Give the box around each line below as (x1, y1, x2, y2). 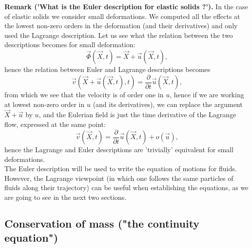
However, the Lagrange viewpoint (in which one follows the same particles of (4, 173, 233, 183)
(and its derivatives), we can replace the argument (93, 99, 243, 109)
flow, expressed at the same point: (4, 119, 106, 129)
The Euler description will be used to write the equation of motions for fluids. (4, 163, 237, 174)
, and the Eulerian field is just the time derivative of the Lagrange (39, 109, 236, 120)
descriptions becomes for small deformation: (4, 39, 136, 50)
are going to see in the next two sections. (4, 192, 127, 202)
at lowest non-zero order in (4, 99, 85, 109)
